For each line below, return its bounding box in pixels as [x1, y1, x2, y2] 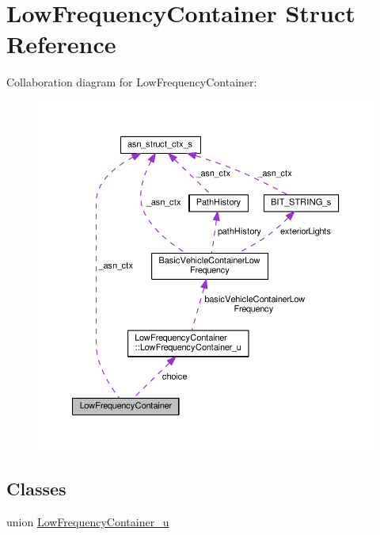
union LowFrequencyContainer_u [6, 514, 169, 530]
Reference [6, 28, 116, 60]
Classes [6, 476, 66, 501]
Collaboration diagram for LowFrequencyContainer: [6, 74, 257, 90]
